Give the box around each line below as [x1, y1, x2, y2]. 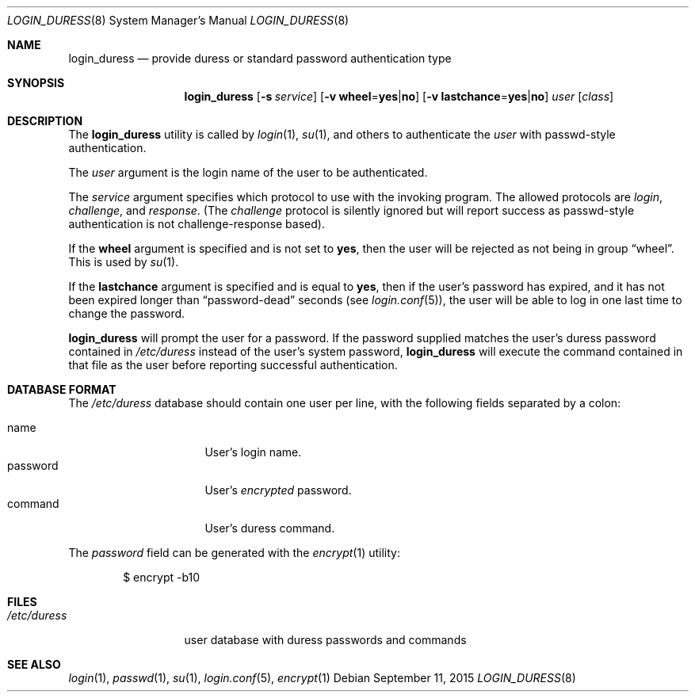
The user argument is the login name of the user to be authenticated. [68, 166, 428, 179]
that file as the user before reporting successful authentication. [68, 358, 398, 372]
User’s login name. [204, 445, 302, 459]
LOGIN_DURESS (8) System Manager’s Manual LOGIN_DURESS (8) [7, 13, 349, 27]
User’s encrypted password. [204, 483, 352, 497]
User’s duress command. [204, 521, 335, 535]
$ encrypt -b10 [123, 570, 200, 584]
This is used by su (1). [68, 255, 179, 269]
